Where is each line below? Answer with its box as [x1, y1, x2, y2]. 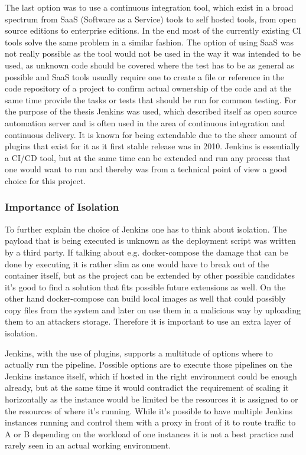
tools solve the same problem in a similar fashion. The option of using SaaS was [5, 35, 294, 48]
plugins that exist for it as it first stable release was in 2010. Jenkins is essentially [5, 140, 300, 152]
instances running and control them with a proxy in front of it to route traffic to [5, 416, 296, 428]
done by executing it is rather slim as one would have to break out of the [5, 257, 269, 270]
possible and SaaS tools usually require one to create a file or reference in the [5, 70, 285, 83]
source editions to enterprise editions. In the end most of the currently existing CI [5, 24, 301, 37]
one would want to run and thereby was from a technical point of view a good [5, 163, 287, 175]
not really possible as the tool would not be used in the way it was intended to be [5, 47, 301, 60]
